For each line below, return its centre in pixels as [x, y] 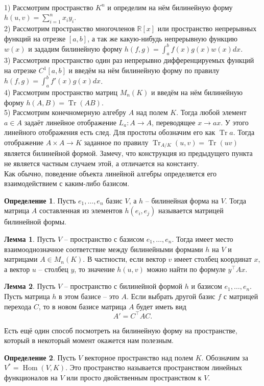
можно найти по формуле [186, 269]
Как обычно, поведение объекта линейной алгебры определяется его [111, 173]
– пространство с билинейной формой [123, 286]
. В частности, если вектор [124, 259]
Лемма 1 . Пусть [30, 239]
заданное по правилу [116, 142]
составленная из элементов [81, 210]
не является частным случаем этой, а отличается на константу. [102, 163]
